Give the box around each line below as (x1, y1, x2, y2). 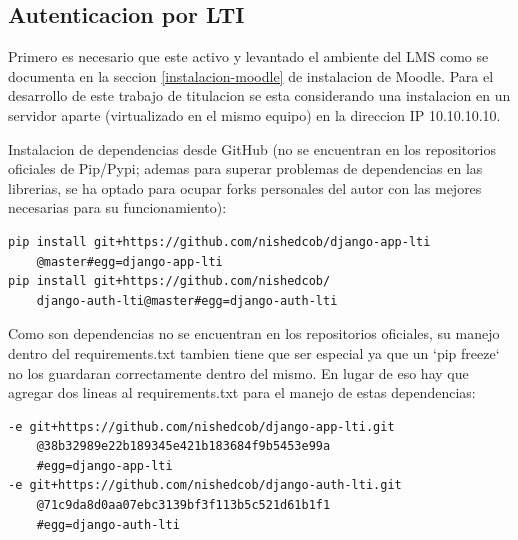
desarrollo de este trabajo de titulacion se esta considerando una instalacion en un (8, 85, 511, 106)
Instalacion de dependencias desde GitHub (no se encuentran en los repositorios (8, 138, 497, 159)
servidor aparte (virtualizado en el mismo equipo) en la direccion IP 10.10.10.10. (8, 104, 501, 125)
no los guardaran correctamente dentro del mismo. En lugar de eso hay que (8, 362, 469, 383)
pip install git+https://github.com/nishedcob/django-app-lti (8, 234, 431, 249)
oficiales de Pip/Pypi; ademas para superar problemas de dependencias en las (8, 158, 483, 179)
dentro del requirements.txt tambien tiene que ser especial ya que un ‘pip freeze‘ (8, 342, 500, 363)
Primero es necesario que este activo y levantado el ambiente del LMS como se (8, 46, 489, 67)
